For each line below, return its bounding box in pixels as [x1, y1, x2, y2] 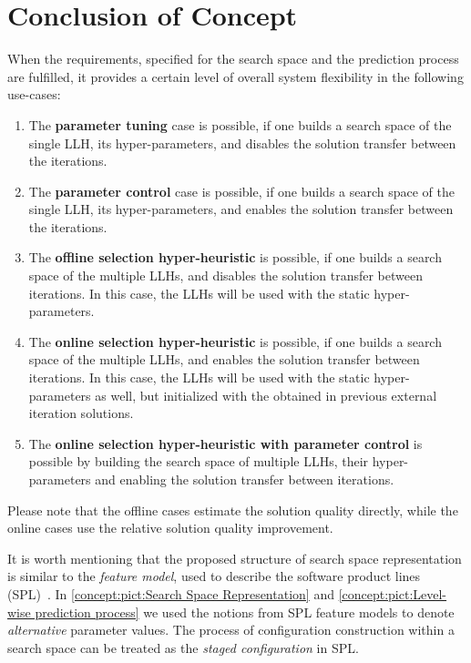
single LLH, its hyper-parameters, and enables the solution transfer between [28, 199, 454, 219]
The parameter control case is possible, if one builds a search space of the [28, 181, 455, 200]
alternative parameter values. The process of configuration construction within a [7, 620, 455, 639]
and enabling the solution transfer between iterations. [95, 470, 394, 488]
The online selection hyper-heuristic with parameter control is [28, 433, 423, 453]
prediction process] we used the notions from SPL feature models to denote [35, 602, 455, 621]
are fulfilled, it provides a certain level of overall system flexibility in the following [7, 66, 464, 86]
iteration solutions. [28, 403, 134, 423]
